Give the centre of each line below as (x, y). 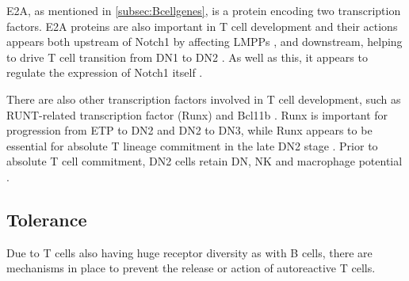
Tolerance (47, 219)
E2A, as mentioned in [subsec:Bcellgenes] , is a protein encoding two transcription (204, 10)
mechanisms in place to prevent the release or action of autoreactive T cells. (191, 268)
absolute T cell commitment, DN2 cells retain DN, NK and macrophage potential (204, 161)
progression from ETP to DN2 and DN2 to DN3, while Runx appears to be (189, 130)
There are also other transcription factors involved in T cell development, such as (204, 99)
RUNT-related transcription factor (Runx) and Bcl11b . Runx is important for (197, 114)
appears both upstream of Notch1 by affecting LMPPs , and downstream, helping (204, 42)
